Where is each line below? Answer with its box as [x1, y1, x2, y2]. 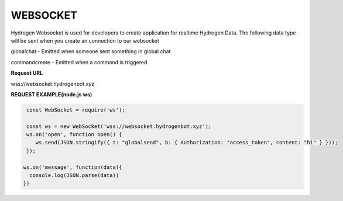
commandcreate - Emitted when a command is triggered [11, 58, 148, 65]
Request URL [11, 70, 43, 77]
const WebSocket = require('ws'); [26, 106, 125, 113]
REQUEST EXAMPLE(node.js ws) [11, 91, 92, 98]
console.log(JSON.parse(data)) [29, 172, 119, 178]
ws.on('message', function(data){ [23, 164, 122, 171]
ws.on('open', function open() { [26, 131, 122, 138]
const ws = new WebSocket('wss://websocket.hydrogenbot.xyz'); [26, 123, 212, 130]
